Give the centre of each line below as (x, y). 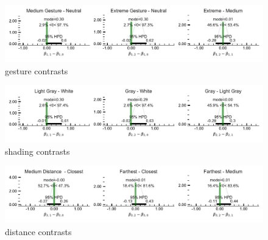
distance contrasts (38, 231)
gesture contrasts (37, 70)
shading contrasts (37, 151)
